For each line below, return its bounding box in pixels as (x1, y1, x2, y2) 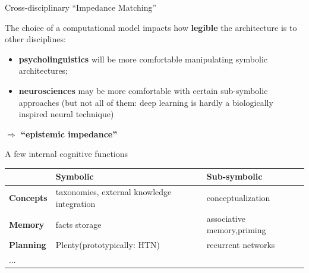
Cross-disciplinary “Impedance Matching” (5, 1, 157, 13)
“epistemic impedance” (21, 127, 118, 140)
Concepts (9, 192, 48, 204)
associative (206, 212, 245, 224)
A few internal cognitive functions (5, 148, 128, 160)
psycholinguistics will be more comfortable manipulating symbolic (18, 52, 268, 65)
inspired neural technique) (18, 108, 114, 120)
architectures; (18, 64, 68, 77)
